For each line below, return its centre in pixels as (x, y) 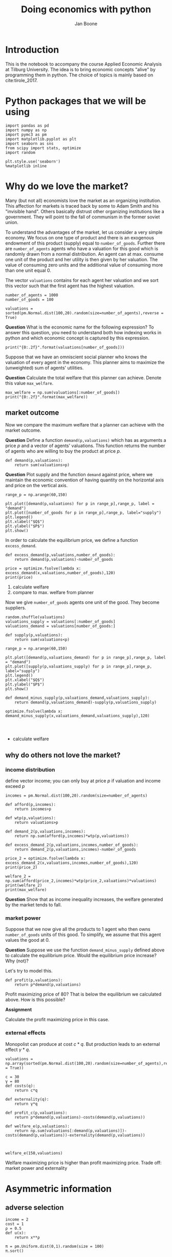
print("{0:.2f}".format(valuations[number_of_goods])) (65, 347)
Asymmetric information (58, 1189)
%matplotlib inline (26, 166)
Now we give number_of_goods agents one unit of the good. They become (82, 602)
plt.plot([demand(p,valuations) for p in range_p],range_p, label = (80, 504)
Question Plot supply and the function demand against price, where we (79, 475)
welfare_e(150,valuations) (34, 1153)
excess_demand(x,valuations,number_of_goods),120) (60, 573)
